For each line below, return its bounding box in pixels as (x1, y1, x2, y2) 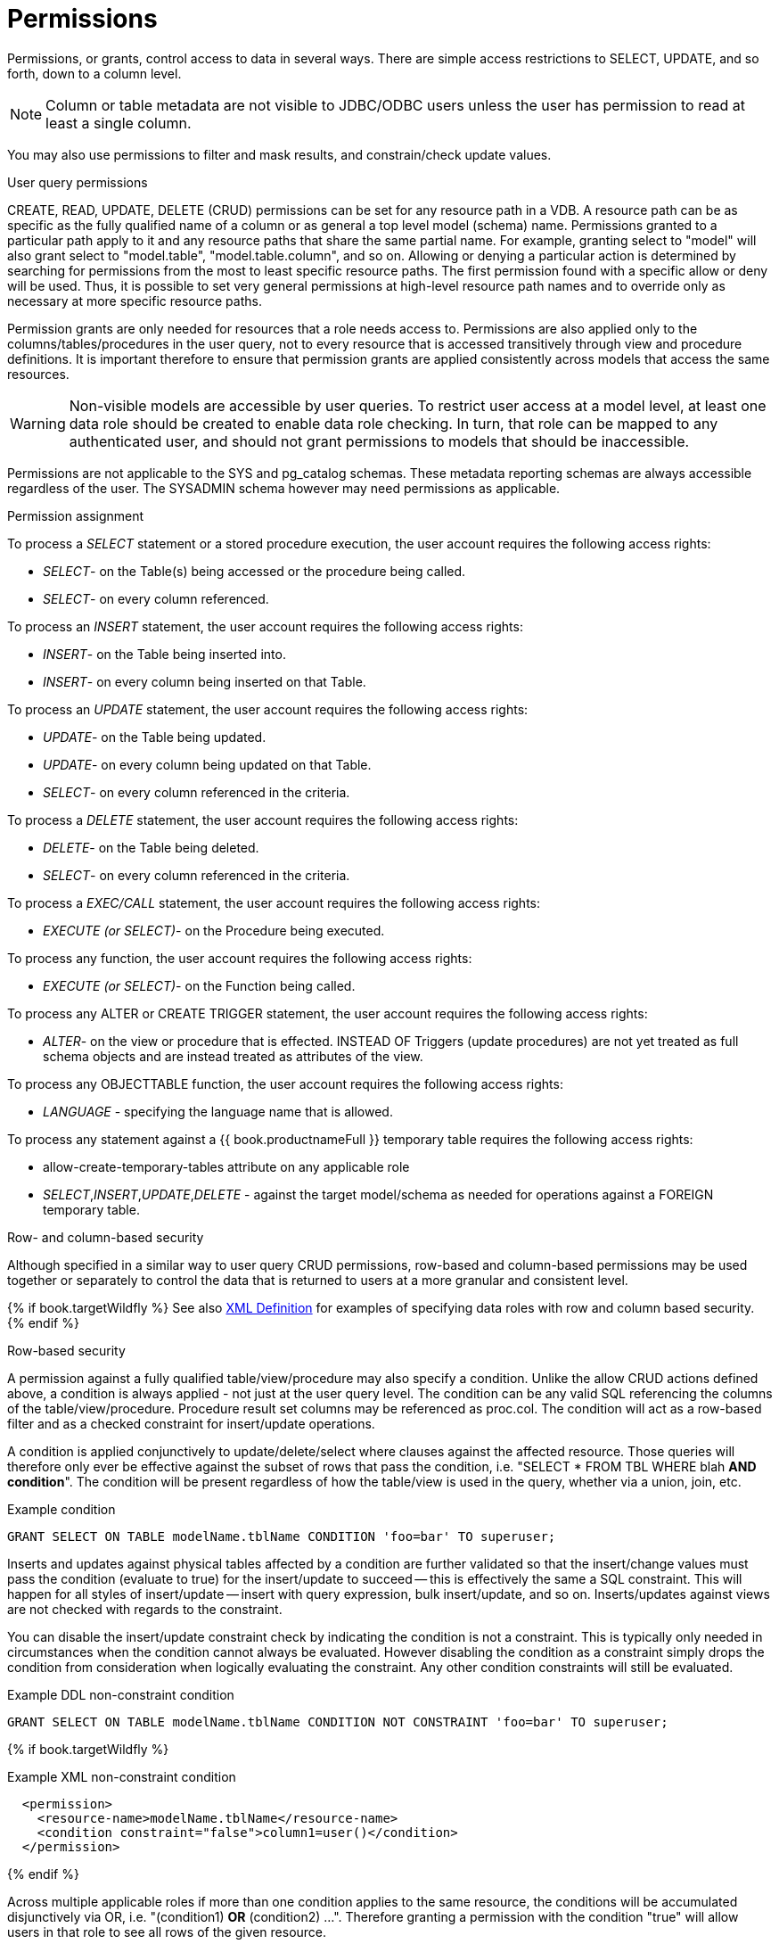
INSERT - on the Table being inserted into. (43, 646, 286, 662)
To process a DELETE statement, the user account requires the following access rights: (7, 811, 519, 828)
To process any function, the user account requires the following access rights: (7, 950, 472, 966)
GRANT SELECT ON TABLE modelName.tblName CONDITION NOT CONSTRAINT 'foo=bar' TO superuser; (7, 1714, 668, 1729)
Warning (10, 414, 66, 432)
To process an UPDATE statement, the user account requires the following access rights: (7, 701, 529, 717)
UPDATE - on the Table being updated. (43, 729, 266, 745)
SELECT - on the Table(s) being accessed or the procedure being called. (43, 563, 466, 579)
